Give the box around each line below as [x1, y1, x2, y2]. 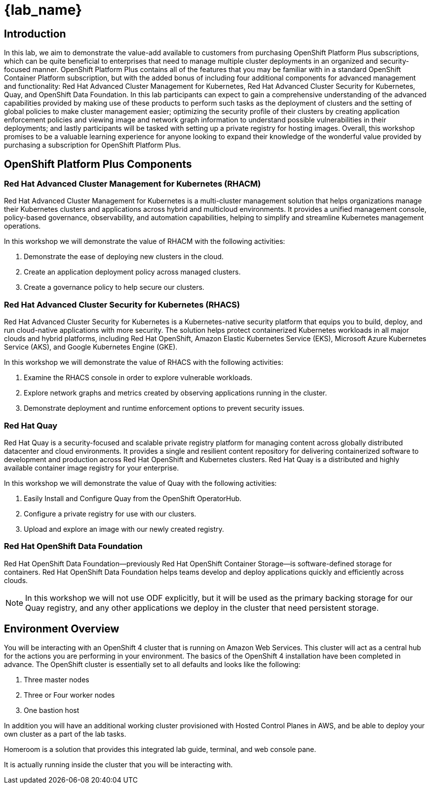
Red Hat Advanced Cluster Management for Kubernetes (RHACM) [4, 179, 261, 189]
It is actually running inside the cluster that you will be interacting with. [4, 760, 233, 769]
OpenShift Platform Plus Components [4, 158, 192, 170]
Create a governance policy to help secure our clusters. [24, 283, 204, 292]
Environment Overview [4, 623, 119, 635]
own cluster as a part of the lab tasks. [4, 730, 126, 739]
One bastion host [24, 706, 79, 715]
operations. [4, 222, 41, 231]
